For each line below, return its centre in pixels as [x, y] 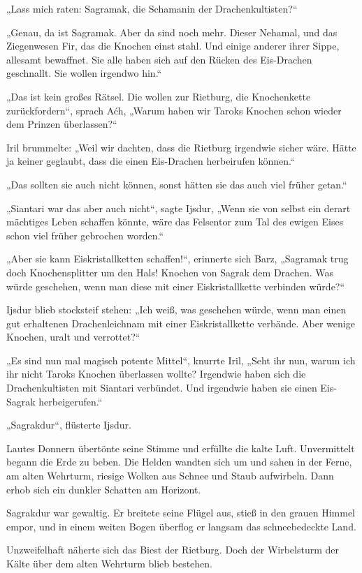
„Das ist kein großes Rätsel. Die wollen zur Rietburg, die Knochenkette [159, 96]
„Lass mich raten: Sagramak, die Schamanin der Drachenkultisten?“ [152, 8]
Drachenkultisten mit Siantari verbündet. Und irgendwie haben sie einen [162, 388]
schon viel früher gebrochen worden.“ [85, 235]
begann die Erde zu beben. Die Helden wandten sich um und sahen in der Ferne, [179, 462]
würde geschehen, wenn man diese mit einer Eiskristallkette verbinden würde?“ [176, 286]
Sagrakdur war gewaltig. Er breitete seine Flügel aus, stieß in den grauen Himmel [181, 513]
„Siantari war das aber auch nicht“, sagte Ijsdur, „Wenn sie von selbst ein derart [179, 208]
